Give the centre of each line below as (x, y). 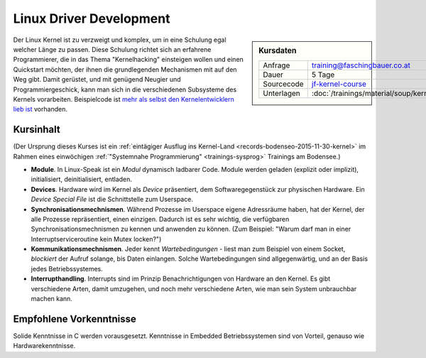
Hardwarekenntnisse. (44, 346)
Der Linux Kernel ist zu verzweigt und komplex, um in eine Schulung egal (120, 40)
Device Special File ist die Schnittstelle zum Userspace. (112, 200)
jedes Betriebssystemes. (67, 268)
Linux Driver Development (92, 18)
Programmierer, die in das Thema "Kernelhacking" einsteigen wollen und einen (129, 60)
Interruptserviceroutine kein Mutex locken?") (96, 239)
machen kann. (51, 299)
